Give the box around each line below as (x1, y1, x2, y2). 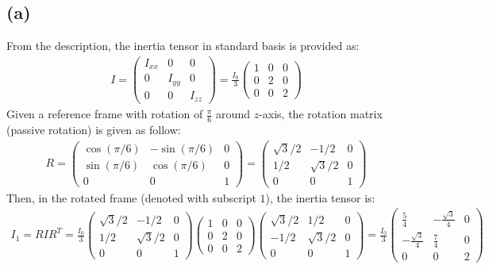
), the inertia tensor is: (265, 189, 375, 206)
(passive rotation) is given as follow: (6, 121, 181, 138)
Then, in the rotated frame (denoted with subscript (6, 189, 256, 206)
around (216, 106, 250, 122)
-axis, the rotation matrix (259, 106, 383, 122)
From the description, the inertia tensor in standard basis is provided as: (6, 37, 360, 54)
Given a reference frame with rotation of (6, 106, 203, 122)
